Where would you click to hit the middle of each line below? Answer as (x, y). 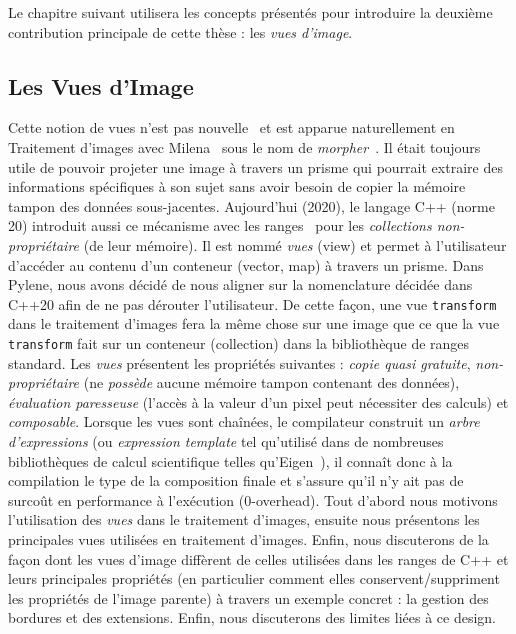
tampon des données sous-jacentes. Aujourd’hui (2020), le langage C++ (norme (251, 205)
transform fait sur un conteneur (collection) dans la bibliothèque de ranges (239, 342)
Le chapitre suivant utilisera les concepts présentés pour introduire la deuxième (250, 12)
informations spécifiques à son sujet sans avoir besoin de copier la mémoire (237, 186)
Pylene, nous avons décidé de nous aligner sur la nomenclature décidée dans (240, 284)
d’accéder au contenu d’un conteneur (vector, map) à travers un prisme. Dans (246, 264)
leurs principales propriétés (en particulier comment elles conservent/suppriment (254, 578)
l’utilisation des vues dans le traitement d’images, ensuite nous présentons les (244, 519)
